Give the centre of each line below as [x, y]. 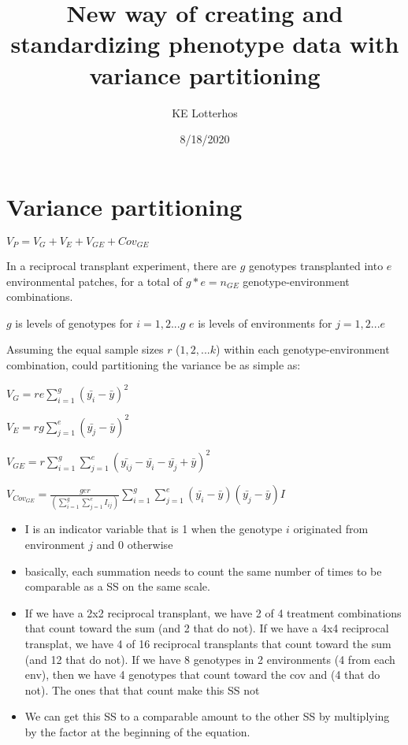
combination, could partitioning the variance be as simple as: [154, 365]
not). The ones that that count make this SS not [142, 689]
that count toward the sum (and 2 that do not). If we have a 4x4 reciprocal [207, 628]
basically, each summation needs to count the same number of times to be [203, 571]
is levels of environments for [265, 322]
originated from [331, 529]
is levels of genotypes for [74, 322]
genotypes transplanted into [316, 266]
